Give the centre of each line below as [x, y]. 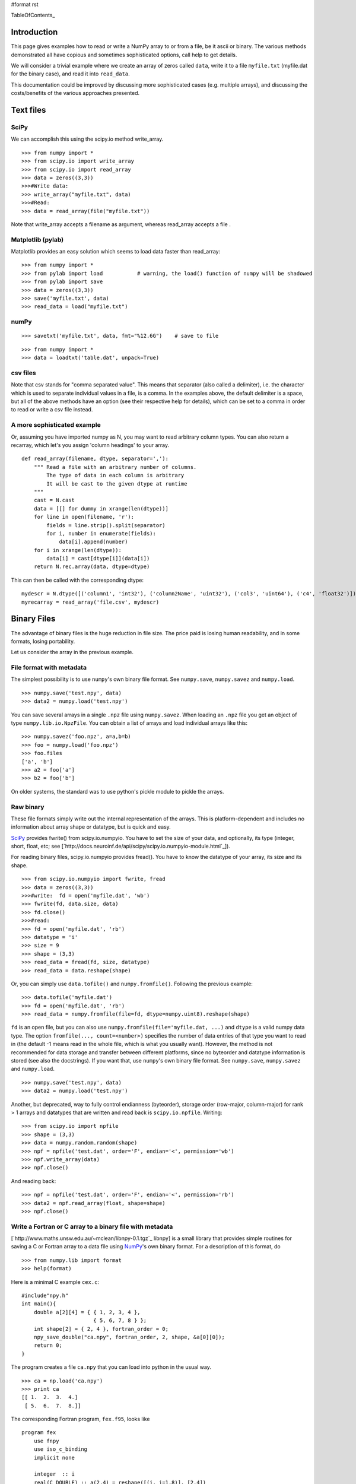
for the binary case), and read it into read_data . [70, 74]
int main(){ [39, 1304]
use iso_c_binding [61, 1449]
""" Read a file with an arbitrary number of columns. [115, 467]
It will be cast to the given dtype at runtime [117, 483]
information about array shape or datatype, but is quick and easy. [91, 827]
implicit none [54, 1458]
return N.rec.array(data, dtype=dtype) [92, 567]
